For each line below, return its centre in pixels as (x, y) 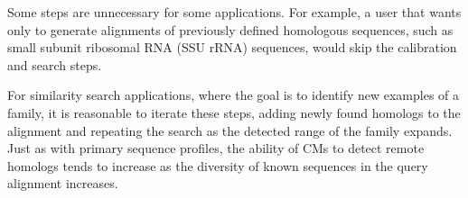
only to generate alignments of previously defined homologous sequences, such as (230, 29)
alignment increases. (63, 183)
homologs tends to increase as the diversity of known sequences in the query (218, 165)
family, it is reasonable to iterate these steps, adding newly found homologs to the (234, 112)
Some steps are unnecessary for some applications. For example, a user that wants (234, 12)
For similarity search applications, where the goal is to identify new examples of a (234, 95)
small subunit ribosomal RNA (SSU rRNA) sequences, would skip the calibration (232, 47)
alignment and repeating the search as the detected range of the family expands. (230, 130)
